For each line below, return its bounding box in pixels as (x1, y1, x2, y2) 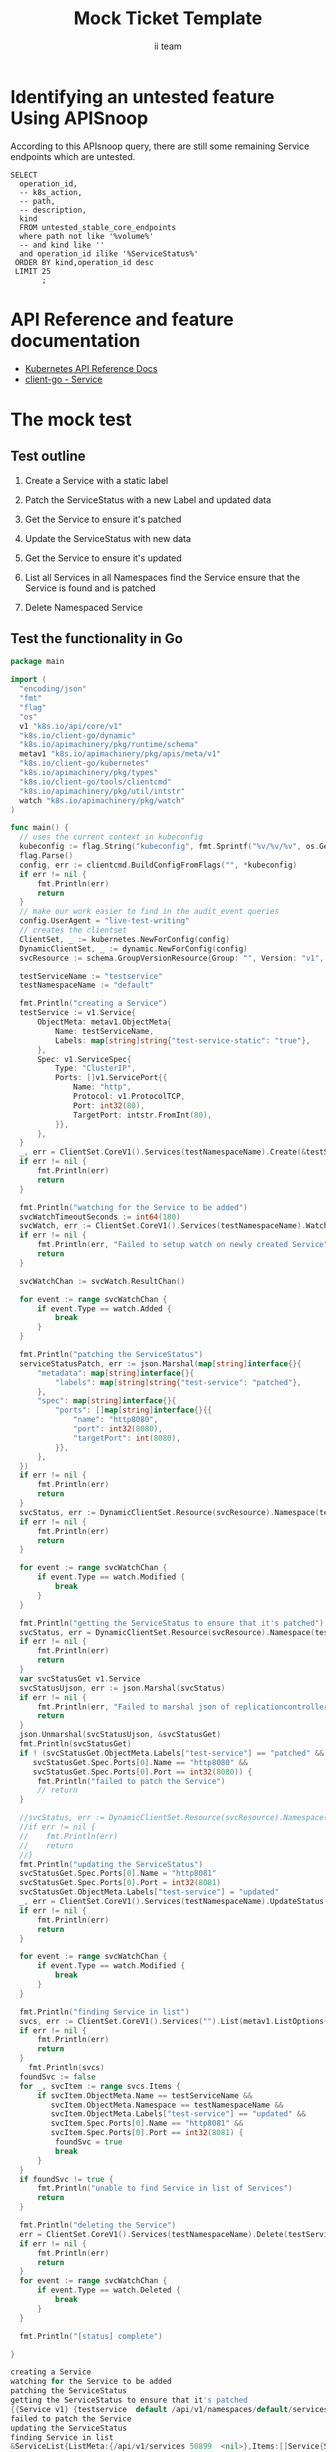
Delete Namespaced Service (24, 601, 143, 613)
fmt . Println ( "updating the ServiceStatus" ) (19, 1859, 203, 1869)
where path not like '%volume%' (19, 231, 155, 241)
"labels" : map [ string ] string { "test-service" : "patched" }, (54, 1377, 302, 1387)
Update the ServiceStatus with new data (24, 532, 192, 544)
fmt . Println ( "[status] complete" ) (19, 2331, 163, 2341)
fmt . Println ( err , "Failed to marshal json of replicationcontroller (36, 1702, 329, 1712)
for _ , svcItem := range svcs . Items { (19, 2081, 182, 2091)
